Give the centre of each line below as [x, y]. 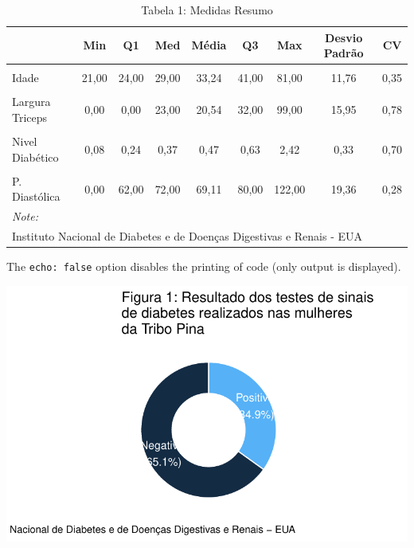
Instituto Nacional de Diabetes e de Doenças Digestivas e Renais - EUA [187, 236]
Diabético [35, 157]
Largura [31, 102]
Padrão [344, 53]
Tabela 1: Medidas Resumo [207, 10]
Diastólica [36, 196]
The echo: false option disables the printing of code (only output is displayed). [204, 266]
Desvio [344, 37]
